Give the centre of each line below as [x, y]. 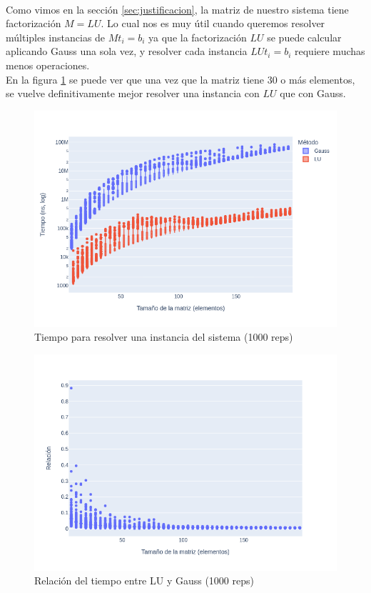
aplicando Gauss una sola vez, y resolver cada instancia [127, 51]
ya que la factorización [198, 37]
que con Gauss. [313, 93]
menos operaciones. [48, 65]
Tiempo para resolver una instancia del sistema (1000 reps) [164, 337]
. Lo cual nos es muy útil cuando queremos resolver [213, 23]
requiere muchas [330, 51]
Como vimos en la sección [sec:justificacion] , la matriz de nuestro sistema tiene [177, 9]
